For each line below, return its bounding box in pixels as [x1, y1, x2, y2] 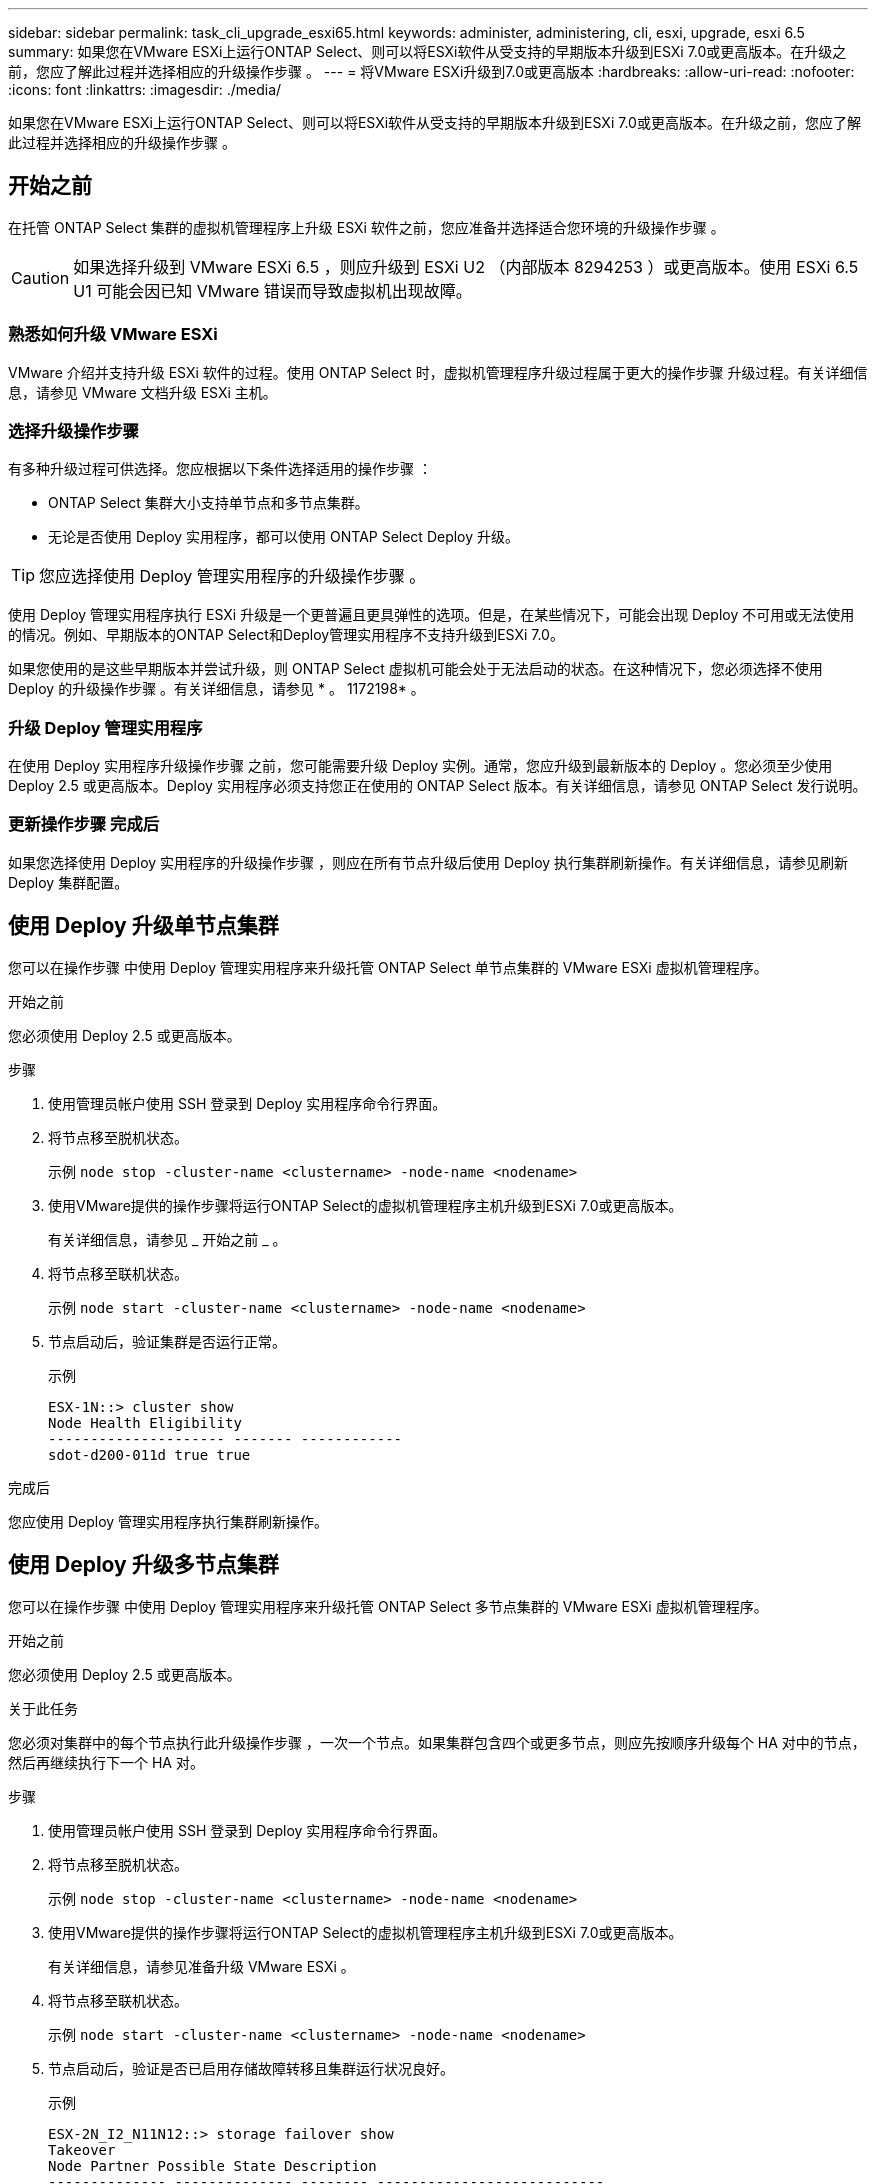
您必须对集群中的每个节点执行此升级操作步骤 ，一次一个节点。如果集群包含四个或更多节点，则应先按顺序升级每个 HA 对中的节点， [8, 1733, 866, 1751]
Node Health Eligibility [48, 1414, 242, 1431]
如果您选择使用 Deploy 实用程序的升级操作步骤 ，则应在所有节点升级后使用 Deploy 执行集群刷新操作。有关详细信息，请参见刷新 [8, 853, 849, 871]
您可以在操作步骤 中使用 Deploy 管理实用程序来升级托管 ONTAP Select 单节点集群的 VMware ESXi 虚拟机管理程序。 [8, 958, 768, 976]
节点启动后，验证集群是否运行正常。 [48, 1332, 286, 1350]
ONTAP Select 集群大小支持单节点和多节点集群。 [48, 494, 369, 512]
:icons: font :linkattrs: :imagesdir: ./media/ [8, 81, 282, 98]
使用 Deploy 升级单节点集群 [8, 913, 279, 939]
